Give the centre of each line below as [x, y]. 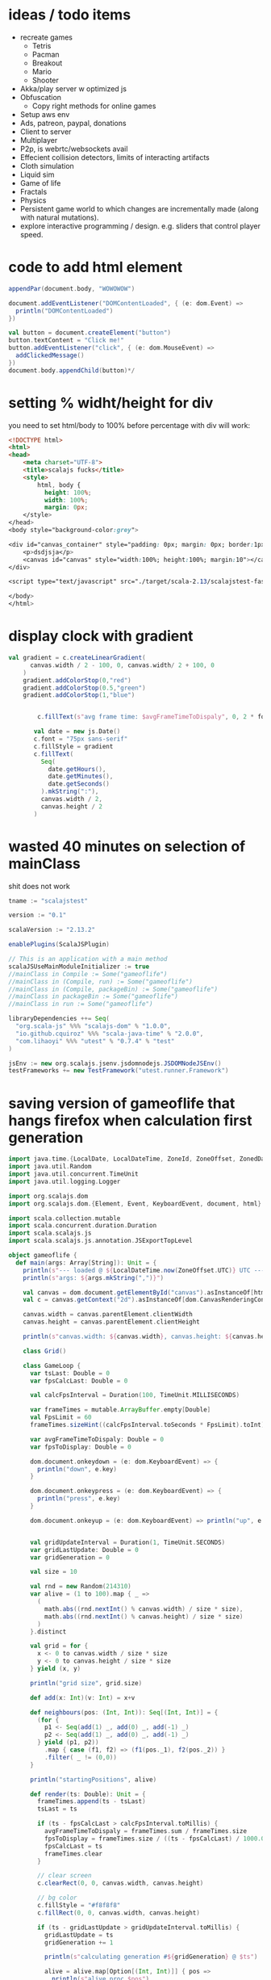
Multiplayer [39, 140]
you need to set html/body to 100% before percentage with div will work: [129, 425]
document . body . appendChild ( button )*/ [72, 370]
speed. [31, 234]
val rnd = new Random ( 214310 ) [80, 1587]
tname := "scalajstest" [48, 901]
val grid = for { [59, 1646]
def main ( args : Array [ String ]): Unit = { [86, 1263]
